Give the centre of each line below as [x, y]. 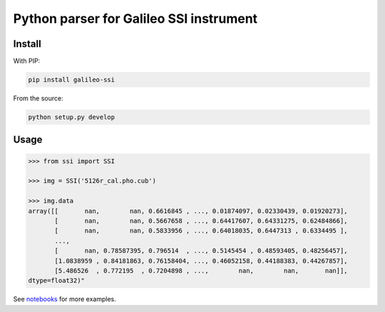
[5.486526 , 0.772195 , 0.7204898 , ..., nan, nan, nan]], [201, 270]
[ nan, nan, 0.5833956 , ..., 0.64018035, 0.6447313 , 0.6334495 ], [201, 231]
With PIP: [27, 61]
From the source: [38, 98]
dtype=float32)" [57, 281]
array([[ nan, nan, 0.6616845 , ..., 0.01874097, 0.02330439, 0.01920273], [188, 211]
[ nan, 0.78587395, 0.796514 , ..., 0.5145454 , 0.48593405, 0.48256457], [201, 251]
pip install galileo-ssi [72, 80]
